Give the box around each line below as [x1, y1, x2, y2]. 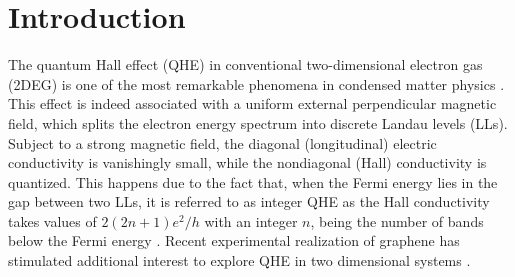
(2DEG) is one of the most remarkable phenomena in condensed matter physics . [8, 73, 505, 94]
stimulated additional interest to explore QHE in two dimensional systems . [8, 250, 471, 271]
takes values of [8, 210, 97, 231]
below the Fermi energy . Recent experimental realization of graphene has [8, 230, 460, 251]
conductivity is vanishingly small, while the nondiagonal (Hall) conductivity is [8, 152, 487, 173]
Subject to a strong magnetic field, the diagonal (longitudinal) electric [8, 132, 437, 153]
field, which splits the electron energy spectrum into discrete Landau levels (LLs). [8, 112, 508, 133]
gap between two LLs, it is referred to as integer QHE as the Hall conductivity [8, 191, 490, 212]
